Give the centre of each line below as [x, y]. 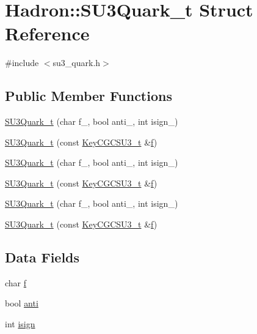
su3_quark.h [77, 63]
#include [22, 63]
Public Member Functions [89, 96]
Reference [47, 33]
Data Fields [42, 257]
